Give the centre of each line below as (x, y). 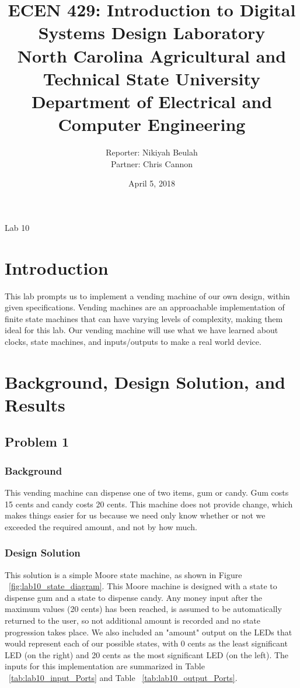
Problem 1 (37, 442)
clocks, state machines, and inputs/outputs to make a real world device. (133, 341)
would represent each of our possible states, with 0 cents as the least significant (146, 643)
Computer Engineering (152, 124)
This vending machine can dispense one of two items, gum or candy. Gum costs (147, 492)
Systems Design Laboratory (152, 32)
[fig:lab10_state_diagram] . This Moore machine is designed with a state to (143, 586)
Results (35, 404)
